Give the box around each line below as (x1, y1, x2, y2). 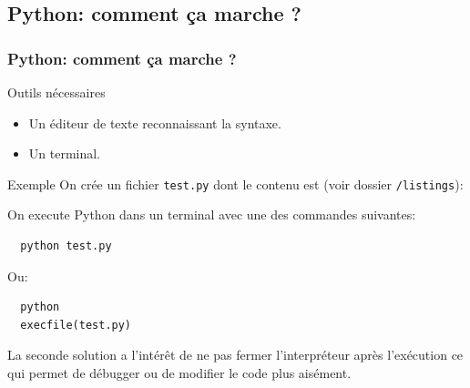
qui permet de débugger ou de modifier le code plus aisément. (7, 363, 352, 382)
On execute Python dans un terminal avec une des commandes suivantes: (7, 205, 416, 224)
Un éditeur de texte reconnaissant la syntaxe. (28, 113, 281, 132)
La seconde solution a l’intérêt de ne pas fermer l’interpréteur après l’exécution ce (7, 345, 464, 364)
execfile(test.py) (20, 318, 132, 332)
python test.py (20, 240, 112, 253)
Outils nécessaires (7, 83, 106, 101)
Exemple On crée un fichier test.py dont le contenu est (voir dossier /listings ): (7, 174, 464, 193)
